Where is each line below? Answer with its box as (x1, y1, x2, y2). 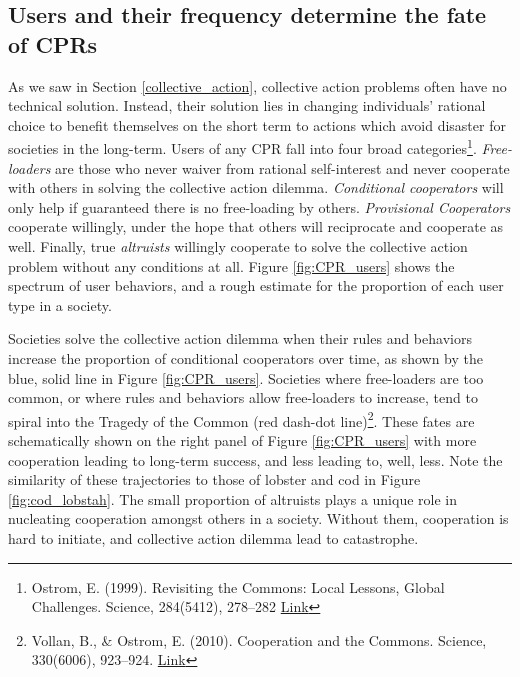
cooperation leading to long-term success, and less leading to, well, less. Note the (8, 449, 503, 470)
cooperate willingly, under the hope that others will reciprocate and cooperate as (8, 216, 504, 237)
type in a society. (8, 294, 112, 315)
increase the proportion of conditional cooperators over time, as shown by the (8, 347, 483, 368)
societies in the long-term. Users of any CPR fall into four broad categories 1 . (8, 135, 477, 159)
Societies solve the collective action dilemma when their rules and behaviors (8, 328, 472, 349)
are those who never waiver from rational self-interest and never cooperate (55, 157, 510, 178)
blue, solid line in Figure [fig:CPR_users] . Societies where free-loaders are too (8, 367, 484, 388)
